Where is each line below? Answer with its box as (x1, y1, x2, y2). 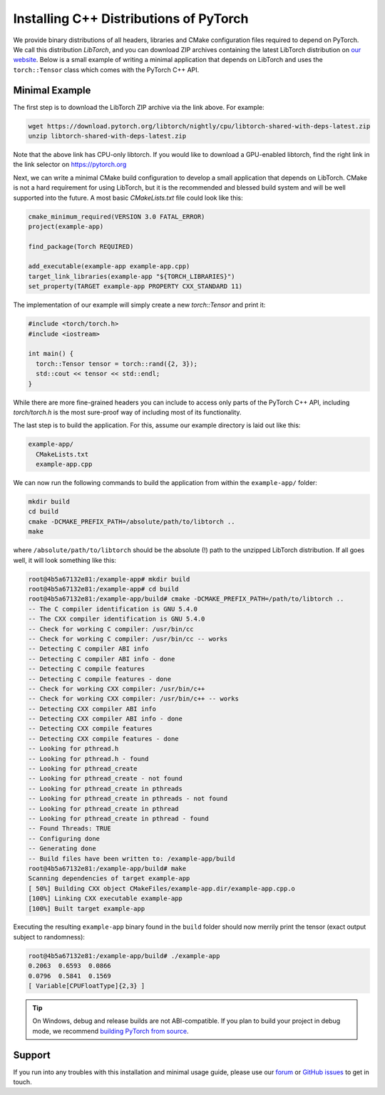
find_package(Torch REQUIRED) (28, 243, 134, 250)
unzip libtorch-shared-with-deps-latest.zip (28, 132, 187, 140)
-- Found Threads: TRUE (28, 825, 112, 832)
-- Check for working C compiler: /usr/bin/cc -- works (28, 635, 228, 643)
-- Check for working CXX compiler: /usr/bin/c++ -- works (28, 695, 239, 703)
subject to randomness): (13, 932, 86, 941)
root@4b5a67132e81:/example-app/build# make (28, 864, 187, 872)
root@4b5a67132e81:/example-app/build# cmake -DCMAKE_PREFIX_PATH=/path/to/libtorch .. (28, 595, 344, 603)
